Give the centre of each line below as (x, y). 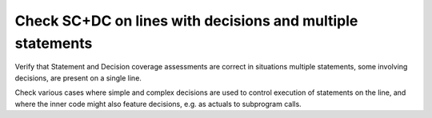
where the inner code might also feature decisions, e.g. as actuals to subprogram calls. (158, 104)
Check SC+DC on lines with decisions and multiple (186, 21)
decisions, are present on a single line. (78, 78)
